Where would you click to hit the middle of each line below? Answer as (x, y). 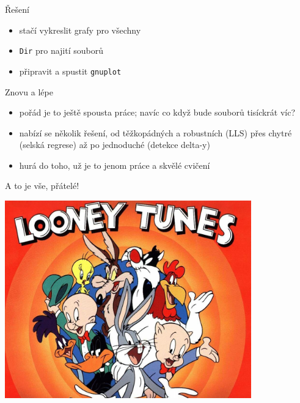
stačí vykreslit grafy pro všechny (80, 30)
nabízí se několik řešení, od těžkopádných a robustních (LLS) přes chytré (155, 132)
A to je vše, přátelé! (42, 186)
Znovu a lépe (29, 91)
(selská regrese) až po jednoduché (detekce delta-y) (115, 145)
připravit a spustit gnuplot (70, 71)
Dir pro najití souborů (61, 50)
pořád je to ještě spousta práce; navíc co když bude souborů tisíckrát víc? (157, 112)
